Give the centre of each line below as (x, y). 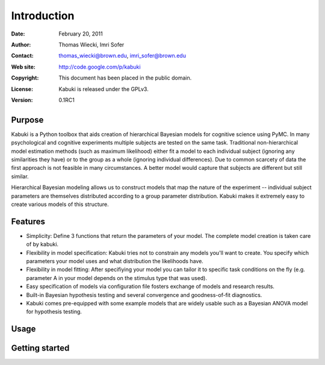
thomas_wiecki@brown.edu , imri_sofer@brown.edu (122, 56)
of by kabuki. (42, 245)
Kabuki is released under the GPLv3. (104, 89)
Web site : (23, 67)
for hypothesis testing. (54, 312)
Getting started (40, 348)
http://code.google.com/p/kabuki (100, 67)
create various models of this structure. (60, 204)
